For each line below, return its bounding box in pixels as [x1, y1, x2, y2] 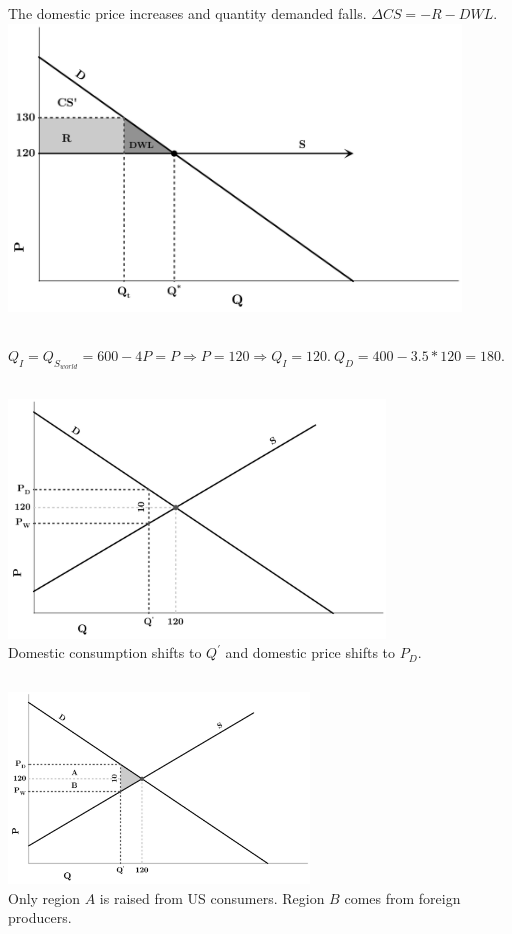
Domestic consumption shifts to [8, 642, 202, 663]
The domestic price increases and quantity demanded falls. [8, 3, 367, 24]
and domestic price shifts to [225, 642, 396, 663]
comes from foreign [344, 887, 461, 908]
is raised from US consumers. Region [99, 887, 325, 908]
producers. [8, 907, 72, 928]
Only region [8, 887, 81, 908]
